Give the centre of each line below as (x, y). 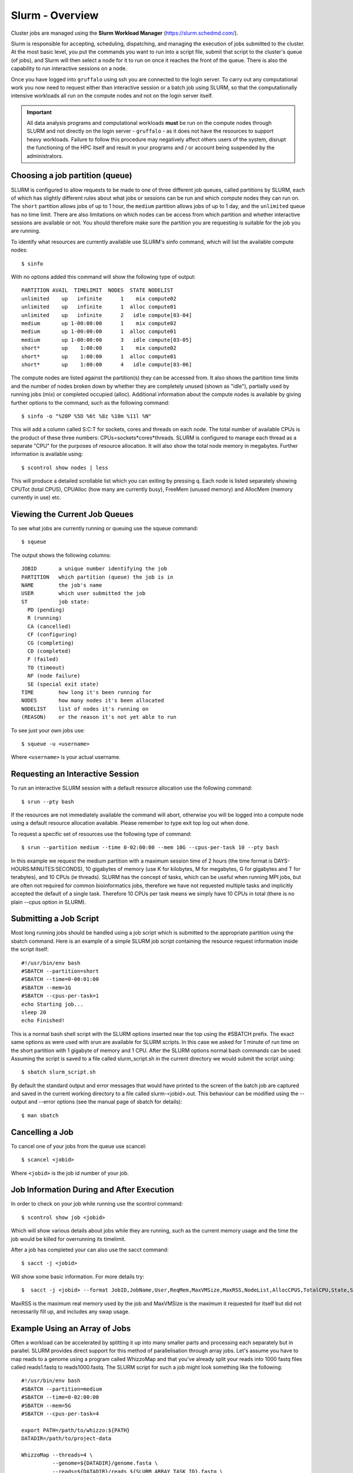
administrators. (45, 156)
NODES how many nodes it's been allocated (93, 701)
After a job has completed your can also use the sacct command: (90, 1250)
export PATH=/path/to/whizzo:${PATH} (76, 1430)
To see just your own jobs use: (48, 730)
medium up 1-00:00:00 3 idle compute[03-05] (107, 340)
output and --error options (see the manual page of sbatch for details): (96, 1102)
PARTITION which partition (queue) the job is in (97, 577)
